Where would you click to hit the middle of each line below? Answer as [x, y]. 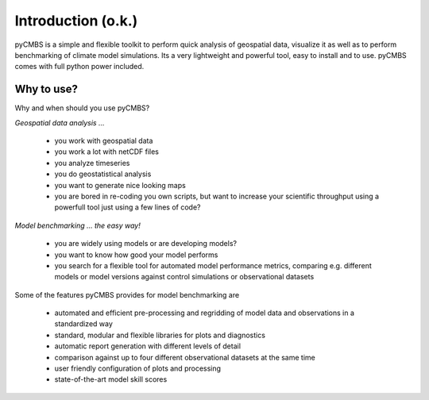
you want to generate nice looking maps [120, 185]
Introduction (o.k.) [76, 21]
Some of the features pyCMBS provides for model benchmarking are [127, 294]
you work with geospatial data [104, 141]
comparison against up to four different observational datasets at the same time [185, 357]
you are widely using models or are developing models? [146, 244]
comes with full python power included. [79, 67]
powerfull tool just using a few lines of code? [128, 207]
